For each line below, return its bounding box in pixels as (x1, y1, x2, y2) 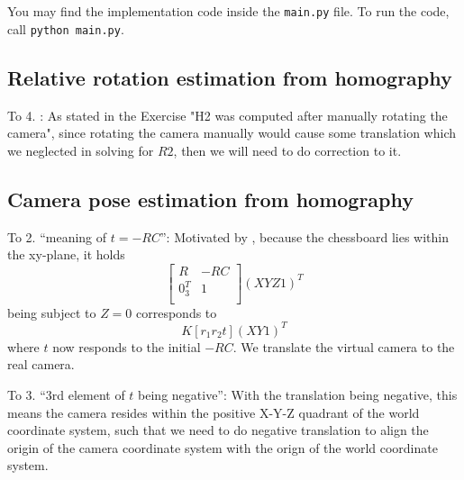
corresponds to (136, 303, 217, 322)
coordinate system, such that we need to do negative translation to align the (7, 421, 429, 439)
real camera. (7, 355, 75, 374)
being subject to (7, 303, 96, 322)
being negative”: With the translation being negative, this (138, 385, 458, 404)
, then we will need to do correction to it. (173, 140, 402, 159)
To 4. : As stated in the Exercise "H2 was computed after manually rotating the (7, 105, 448, 124)
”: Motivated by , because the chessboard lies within (160, 227, 449, 246)
